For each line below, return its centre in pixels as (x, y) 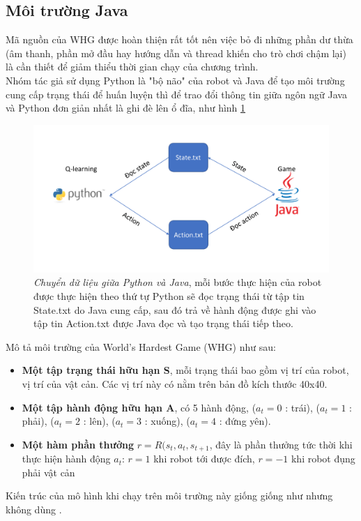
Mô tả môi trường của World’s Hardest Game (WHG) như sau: (141, 346)
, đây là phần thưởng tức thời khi (281, 444)
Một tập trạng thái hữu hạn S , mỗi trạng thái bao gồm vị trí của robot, (185, 370)
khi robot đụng (323, 459)
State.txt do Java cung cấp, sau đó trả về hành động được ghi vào (175, 309)
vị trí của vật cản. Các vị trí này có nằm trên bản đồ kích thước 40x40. (175, 383)
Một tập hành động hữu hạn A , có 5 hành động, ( (139, 407)
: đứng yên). (245, 421)
